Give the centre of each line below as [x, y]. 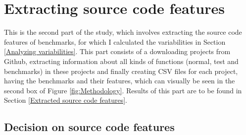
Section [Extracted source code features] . [66, 100]
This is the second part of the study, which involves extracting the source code [123, 32]
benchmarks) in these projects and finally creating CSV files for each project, [121, 71]
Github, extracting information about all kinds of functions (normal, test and [121, 61]
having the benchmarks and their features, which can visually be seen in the [120, 81]
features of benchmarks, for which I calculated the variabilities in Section [115, 41]
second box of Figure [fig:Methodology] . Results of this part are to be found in [123, 90]
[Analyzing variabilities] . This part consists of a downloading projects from [117, 51]
